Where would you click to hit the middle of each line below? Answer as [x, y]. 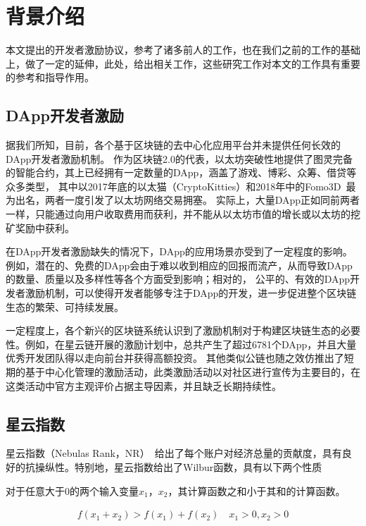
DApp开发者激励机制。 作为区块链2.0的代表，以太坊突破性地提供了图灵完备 [179, 158]
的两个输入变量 [104, 490]
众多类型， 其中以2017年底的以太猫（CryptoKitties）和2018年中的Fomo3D [173, 186]
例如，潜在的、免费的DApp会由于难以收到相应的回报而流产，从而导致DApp [179, 265]
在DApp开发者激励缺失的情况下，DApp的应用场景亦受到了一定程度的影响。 [179, 251]
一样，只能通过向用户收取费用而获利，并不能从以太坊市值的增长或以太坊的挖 [183, 214]
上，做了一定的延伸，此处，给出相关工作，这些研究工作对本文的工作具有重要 [183, 63]
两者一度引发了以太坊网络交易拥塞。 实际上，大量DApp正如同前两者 [202, 200]
